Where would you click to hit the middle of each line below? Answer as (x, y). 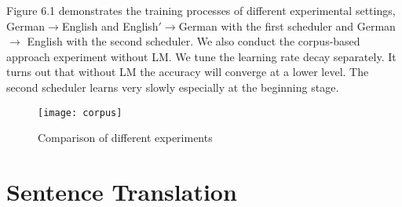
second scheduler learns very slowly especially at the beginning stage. (173, 87)
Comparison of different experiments (125, 138)
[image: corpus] (80, 113)
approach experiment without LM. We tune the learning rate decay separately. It (201, 56)
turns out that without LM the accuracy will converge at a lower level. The (188, 72)
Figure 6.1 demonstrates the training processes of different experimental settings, (201, 10)
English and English (110, 25)
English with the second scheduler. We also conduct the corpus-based (194, 41)
